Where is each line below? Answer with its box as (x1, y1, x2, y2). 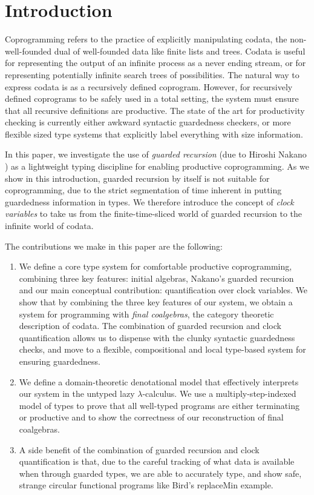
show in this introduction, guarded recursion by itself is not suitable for (5, 171, 270, 184)
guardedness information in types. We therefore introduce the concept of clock (5, 195, 294, 208)
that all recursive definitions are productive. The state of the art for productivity (5, 104, 305, 116)
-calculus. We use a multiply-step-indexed (142, 387, 296, 400)
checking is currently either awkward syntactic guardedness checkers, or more (5, 116, 291, 128)
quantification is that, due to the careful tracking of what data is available (19, 455, 295, 468)
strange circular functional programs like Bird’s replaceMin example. (19, 479, 273, 491)
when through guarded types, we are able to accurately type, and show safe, (19, 467, 302, 479)
